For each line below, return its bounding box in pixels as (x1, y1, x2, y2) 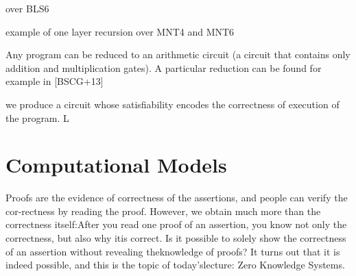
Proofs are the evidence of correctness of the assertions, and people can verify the (5, 190, 348, 205)
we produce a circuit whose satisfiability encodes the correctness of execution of (5, 97, 340, 111)
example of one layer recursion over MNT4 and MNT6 (5, 24, 235, 38)
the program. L (5, 110, 69, 125)
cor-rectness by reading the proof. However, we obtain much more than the (5, 203, 321, 218)
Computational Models (5, 151, 227, 179)
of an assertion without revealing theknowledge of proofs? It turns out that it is (5, 244, 340, 258)
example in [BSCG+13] (5, 74, 104, 88)
